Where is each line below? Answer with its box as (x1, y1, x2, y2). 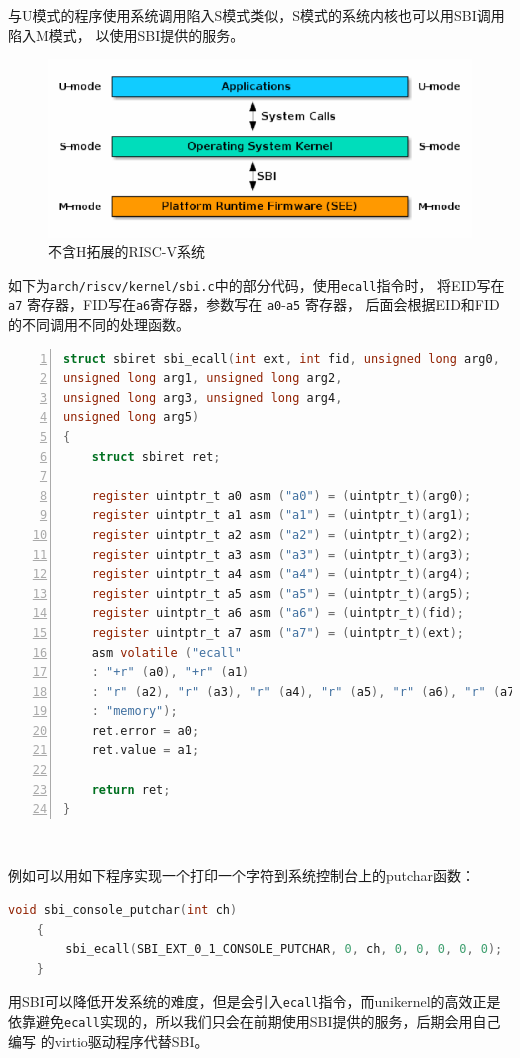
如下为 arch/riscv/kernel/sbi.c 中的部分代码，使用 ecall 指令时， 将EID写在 (8, 274, 505, 295)
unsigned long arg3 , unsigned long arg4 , (63, 390, 343, 405)
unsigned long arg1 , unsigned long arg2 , (63, 371, 343, 386)
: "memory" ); (91, 704, 178, 719)
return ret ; (91, 782, 171, 797)
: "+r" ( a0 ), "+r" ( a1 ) (91, 665, 250, 680)
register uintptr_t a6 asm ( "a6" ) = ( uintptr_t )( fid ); (91, 606, 465, 621)
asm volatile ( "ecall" (91, 645, 243, 660)
